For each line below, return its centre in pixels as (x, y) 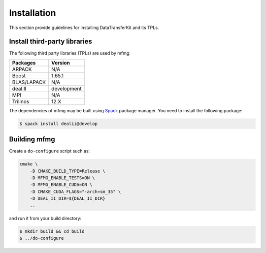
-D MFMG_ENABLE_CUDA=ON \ (61, 185)
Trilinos (21, 101)
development (66, 89)
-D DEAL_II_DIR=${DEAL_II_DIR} (67, 199)
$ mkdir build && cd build (52, 231)
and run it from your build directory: (45, 218)
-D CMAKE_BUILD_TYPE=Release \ (67, 171)
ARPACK (22, 69)
